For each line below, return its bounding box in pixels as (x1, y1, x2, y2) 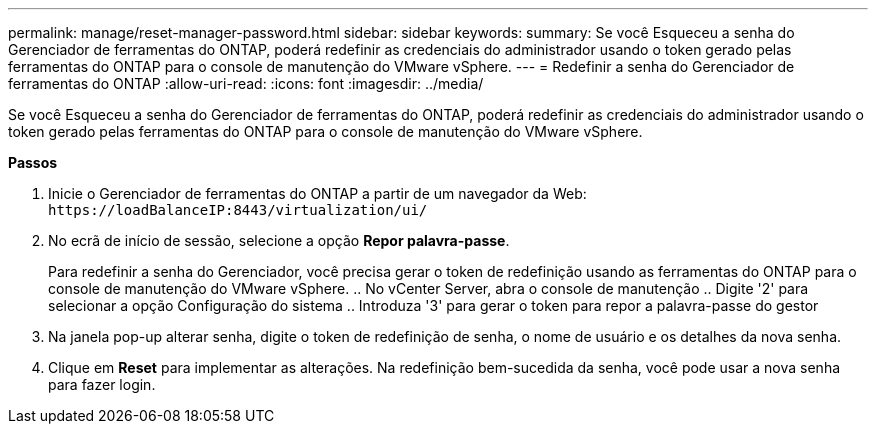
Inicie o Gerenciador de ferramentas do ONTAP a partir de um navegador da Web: (48, 185, 587, 202)
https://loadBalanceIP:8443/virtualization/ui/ (48, 202, 428, 218)
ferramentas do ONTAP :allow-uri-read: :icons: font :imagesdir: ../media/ (8, 75, 484, 92)
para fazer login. (48, 376, 156, 393)
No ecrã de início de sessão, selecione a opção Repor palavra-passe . (48, 232, 510, 249)
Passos (8, 154, 58, 171)
